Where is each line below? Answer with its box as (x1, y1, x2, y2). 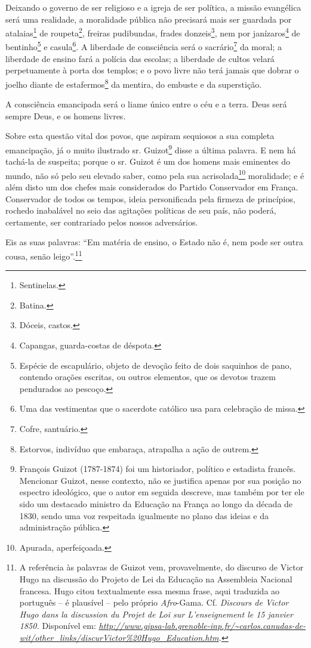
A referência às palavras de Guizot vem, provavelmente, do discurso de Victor (19, 561, 304, 573)
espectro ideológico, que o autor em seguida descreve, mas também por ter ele (19, 486, 304, 498)
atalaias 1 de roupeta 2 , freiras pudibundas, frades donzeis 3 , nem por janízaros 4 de (5, 25, 300, 39)
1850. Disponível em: (19, 619, 96, 632)
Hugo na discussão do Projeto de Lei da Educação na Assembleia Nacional (19, 572, 292, 585)
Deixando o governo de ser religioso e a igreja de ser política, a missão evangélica (5, 1, 301, 13)
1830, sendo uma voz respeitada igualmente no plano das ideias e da (19, 509, 269, 522)
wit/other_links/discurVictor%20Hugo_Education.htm (19, 631, 219, 643)
